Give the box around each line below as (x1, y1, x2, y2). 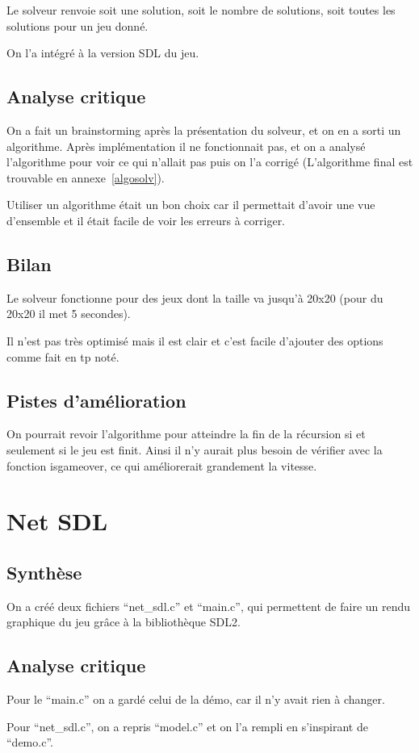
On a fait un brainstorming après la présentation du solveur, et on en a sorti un (6, 121, 401, 138)
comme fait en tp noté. (6, 348, 119, 365)
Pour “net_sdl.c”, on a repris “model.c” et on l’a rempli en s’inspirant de (6, 717, 368, 734)
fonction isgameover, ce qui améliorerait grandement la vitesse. (6, 457, 317, 474)
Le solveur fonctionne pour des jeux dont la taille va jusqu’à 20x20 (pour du (6, 289, 383, 306)
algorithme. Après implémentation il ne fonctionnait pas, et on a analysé (6, 137, 366, 154)
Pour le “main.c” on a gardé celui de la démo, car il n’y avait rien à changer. (6, 691, 385, 708)
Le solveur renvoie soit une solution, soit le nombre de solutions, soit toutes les (6, 2, 396, 18)
